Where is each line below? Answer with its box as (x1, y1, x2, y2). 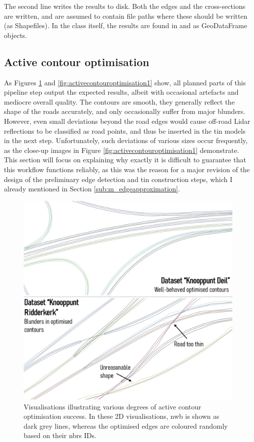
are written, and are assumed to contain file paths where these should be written (4, 10, 248, 21)
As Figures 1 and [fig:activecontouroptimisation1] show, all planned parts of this (4, 77, 246, 87)
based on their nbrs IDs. (24, 430, 96, 441)
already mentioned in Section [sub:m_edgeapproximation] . (4, 184, 180, 194)
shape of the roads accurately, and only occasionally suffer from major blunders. (4, 106, 246, 116)
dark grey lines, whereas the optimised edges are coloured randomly (24, 420, 228, 431)
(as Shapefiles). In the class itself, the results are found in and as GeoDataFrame (4, 20, 247, 31)
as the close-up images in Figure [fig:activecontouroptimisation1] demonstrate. (4, 145, 239, 155)
